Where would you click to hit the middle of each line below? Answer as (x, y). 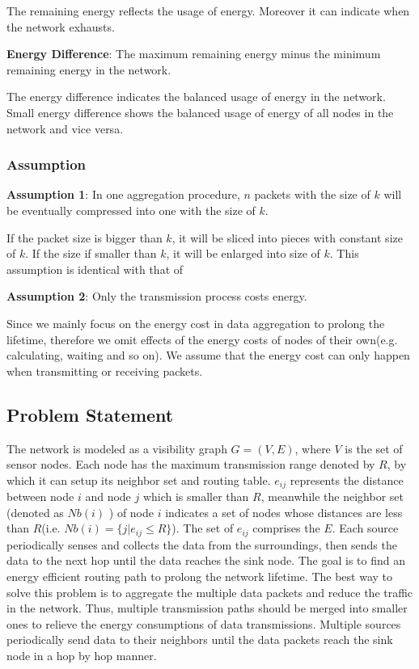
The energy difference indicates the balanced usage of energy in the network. (196, 97)
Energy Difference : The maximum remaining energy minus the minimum (194, 54)
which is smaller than (196, 496)
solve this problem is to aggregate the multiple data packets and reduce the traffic (210, 592)
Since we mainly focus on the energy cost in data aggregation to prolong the (196, 323)
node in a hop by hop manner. (82, 655)
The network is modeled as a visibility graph (117, 448)
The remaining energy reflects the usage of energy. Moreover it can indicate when (208, 11)
